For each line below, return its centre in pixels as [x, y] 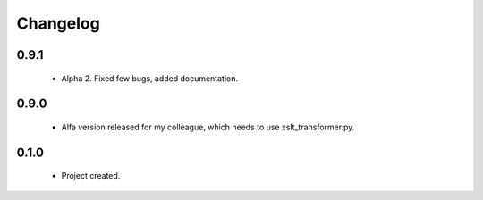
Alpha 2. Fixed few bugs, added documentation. [150, 78]
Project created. [91, 176]
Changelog [58, 23]
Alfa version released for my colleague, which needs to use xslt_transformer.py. [208, 127]
